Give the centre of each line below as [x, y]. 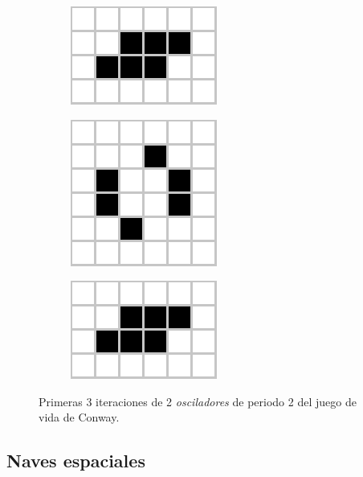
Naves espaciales [76, 461]
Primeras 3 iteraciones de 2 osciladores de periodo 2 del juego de [198, 401]
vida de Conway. [79, 417]
